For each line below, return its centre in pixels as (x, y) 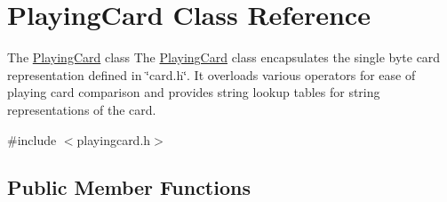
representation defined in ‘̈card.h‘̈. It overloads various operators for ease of (212, 74)
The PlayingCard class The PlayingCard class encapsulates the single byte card (224, 57)
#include (32, 139)
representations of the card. (82, 109)
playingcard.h (114, 139)
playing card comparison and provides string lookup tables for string (194, 92)
